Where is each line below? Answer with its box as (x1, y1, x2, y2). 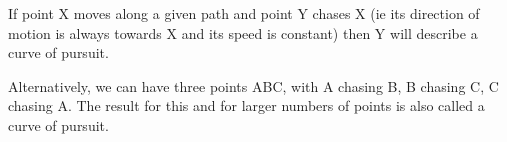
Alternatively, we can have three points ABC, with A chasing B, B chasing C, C (8, 75, 499, 96)
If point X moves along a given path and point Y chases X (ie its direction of (8, 3, 480, 23)
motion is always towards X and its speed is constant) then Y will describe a (8, 22, 478, 43)
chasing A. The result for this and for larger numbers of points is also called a (8, 95, 485, 116)
